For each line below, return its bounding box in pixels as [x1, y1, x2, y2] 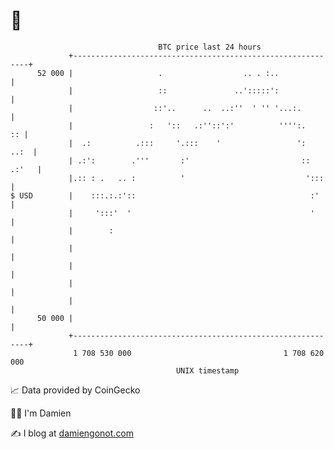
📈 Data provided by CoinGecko [10, 384, 141, 396]
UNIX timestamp [175, 365, 240, 376]
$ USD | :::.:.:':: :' [10, 190, 320, 201]
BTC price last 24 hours [158, 42, 262, 52]
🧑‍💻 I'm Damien [10, 407, 72, 419]
